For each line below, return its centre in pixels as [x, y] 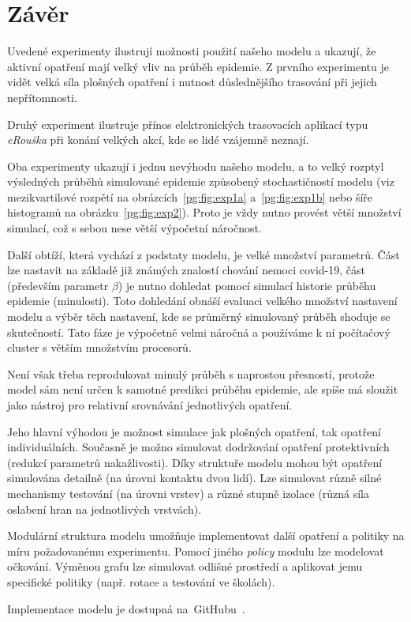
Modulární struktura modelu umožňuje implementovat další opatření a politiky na [206, 535]
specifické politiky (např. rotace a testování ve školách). [141, 581]
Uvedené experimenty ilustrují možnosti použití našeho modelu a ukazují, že [192, 51]
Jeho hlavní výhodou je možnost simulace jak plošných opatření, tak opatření [194, 431]
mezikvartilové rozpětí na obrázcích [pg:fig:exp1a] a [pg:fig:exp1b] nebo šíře [190, 196]
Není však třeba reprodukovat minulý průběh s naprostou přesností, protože [191, 373]
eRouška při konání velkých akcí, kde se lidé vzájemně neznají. [158, 139]
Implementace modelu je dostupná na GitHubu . [126, 608]
